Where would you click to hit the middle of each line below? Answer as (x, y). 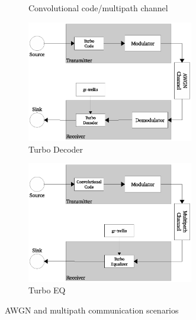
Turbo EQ (47, 290)
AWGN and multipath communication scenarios (92, 310)
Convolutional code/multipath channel (98, 8)
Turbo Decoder (56, 149)
